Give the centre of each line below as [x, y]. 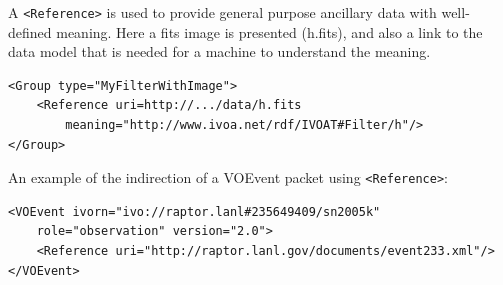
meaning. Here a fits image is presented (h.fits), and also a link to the [269, 31]
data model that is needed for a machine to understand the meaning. [219, 51]
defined [30, 31]
